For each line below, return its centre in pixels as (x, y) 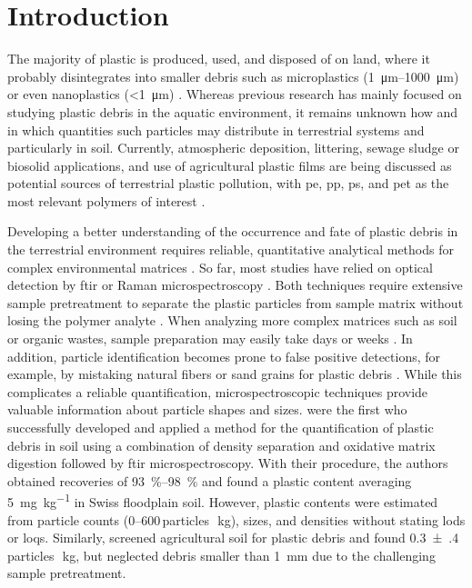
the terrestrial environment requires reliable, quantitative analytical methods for (231, 249)
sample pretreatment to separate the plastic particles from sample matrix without (236, 302)
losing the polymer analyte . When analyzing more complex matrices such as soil (232, 320)
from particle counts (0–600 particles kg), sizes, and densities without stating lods (236, 519)
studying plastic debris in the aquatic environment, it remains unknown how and (233, 111)
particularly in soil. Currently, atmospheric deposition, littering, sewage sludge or (233, 148)
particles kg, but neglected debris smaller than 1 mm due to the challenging (221, 555)
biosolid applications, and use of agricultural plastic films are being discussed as (230, 165)
